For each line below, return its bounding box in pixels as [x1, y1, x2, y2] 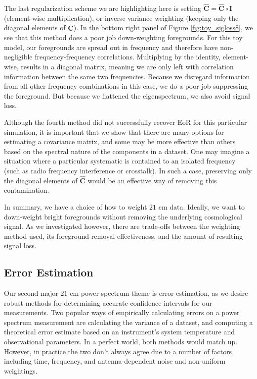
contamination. [4, 185, 49, 195]
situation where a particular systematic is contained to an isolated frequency [4, 156, 236, 166]
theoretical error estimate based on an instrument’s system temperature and [4, 326, 235, 337]
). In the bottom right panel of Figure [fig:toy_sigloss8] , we [73, 22, 253, 33]
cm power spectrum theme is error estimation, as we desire [70, 288, 248, 298]
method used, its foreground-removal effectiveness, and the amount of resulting [4, 230, 243, 241]
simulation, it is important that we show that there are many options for [4, 126, 224, 137]
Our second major [4, 288, 58, 298]
